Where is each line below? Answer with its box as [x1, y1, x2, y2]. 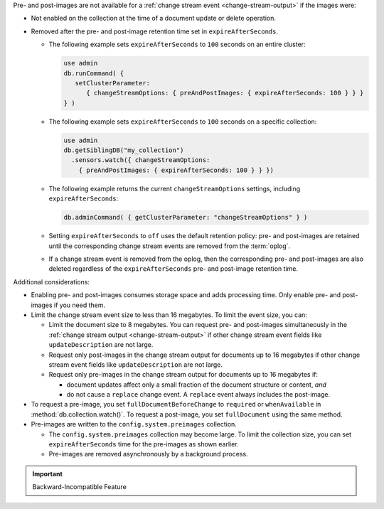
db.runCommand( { [63, 69, 124, 77]
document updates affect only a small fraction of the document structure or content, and [66, 380, 327, 389]
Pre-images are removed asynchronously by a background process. [48, 450, 248, 459]
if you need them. [53, 301, 106, 309]
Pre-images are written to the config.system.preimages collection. [31, 420, 238, 429]
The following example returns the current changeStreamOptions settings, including [48, 184, 301, 193]
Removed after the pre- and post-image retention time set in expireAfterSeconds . [31, 27, 279, 36]
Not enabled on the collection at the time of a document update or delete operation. [31, 14, 277, 23]
